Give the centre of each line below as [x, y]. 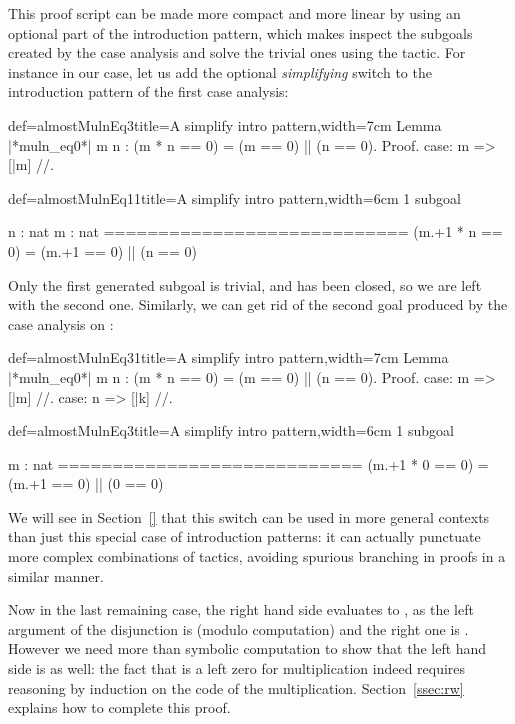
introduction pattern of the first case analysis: [148, 91]
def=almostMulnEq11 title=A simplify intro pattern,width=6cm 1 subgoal [234, 197]
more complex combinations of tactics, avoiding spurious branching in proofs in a [257, 556]
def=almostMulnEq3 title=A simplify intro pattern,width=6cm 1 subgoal [231, 430]
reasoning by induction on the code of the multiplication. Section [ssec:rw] [236, 687]
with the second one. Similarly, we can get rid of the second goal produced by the [258, 304]
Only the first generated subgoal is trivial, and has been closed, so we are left [245, 284]
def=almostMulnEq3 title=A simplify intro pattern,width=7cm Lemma [225, 124]
